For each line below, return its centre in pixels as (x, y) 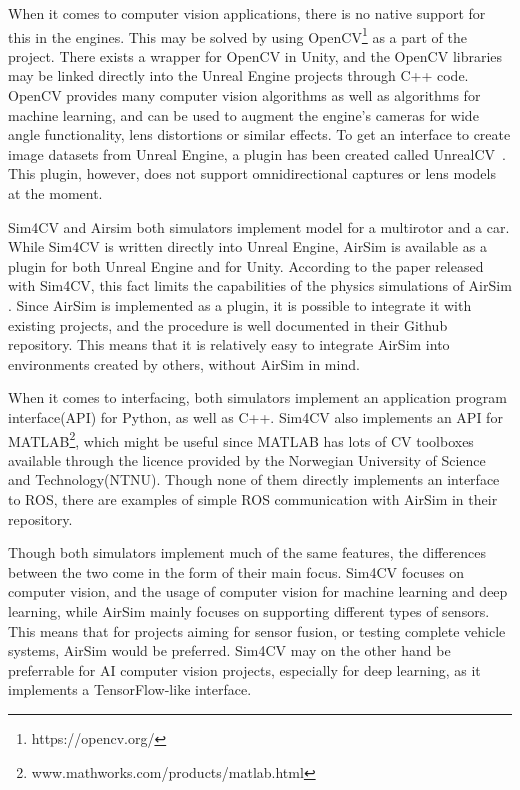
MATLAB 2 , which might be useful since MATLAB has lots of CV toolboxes (241, 439)
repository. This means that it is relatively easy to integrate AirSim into (229, 344)
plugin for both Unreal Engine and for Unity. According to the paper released (246, 265)
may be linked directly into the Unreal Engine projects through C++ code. (238, 75)
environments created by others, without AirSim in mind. (184, 363)
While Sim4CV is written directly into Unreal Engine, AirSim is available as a (247, 246)
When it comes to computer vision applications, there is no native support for (247, 13)
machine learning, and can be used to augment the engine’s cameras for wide (243, 114)
